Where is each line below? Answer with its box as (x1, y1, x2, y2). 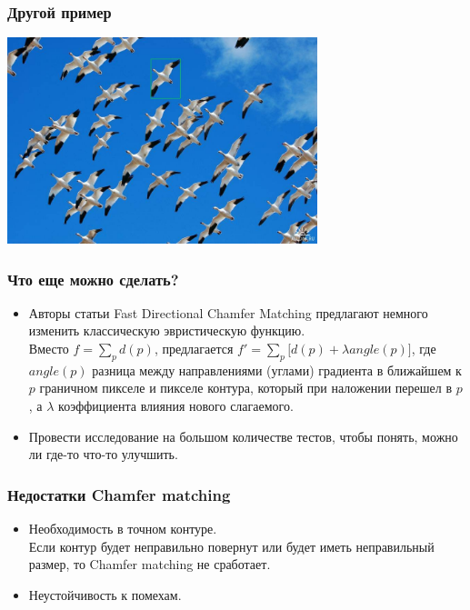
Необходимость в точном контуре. (28, 518, 217, 537)
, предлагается (154, 338, 234, 357)
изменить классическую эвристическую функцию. (28, 321, 305, 340)
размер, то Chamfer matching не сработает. (28, 555, 271, 574)
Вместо (28, 338, 69, 357)
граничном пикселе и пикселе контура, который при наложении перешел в (39, 378, 452, 397)
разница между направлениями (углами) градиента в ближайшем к (92, 360, 462, 379)
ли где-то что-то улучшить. (28, 445, 178, 464)
